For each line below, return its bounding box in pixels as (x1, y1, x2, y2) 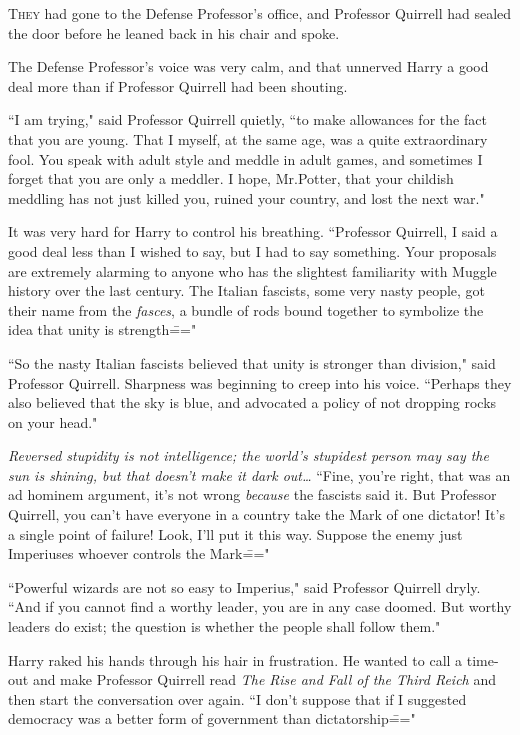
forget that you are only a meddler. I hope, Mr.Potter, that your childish (8, 168, 454, 189)
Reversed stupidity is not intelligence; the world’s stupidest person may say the (8, 445, 489, 466)
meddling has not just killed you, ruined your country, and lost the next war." (8, 187, 485, 208)
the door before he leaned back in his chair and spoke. (8, 22, 340, 43)
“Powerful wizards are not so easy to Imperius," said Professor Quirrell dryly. (8, 576, 481, 597)
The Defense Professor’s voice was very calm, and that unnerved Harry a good (8, 56, 489, 77)
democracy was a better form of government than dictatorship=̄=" (8, 708, 416, 729)
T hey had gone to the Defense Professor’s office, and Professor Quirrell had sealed (8, 3, 512, 23)
